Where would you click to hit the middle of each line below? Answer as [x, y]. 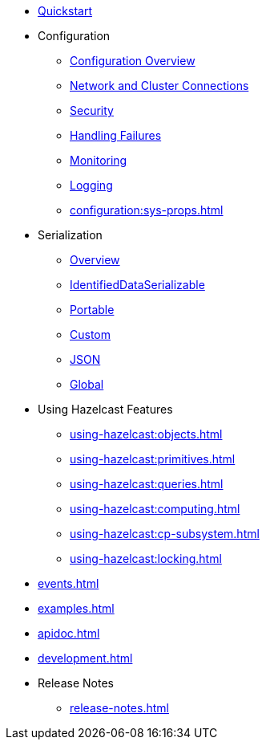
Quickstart [65, 11]
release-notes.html [119, 708]
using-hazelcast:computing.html [155, 509]
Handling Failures [116, 135]
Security [92, 110]
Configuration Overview [133, 61]
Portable [92, 310]
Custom [90, 334]
